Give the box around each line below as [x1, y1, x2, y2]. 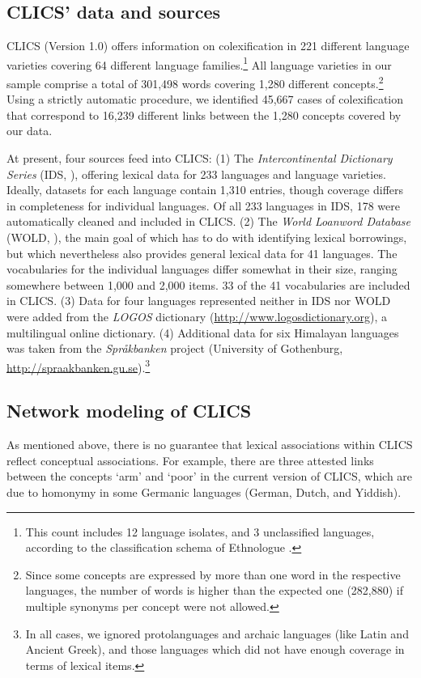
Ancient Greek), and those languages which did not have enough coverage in [25, 641, 405, 658]
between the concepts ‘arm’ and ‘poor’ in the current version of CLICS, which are [6, 468, 413, 485]
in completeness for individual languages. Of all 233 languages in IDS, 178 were [6, 197, 400, 214]
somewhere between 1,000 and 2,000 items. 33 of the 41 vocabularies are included [6, 276, 410, 293]
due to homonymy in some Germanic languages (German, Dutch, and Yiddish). [6, 484, 402, 501]
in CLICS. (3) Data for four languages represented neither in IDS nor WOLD [6, 292, 391, 309]
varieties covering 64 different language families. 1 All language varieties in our [6, 53, 392, 73]
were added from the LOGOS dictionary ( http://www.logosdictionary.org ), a [6, 308, 388, 325]
